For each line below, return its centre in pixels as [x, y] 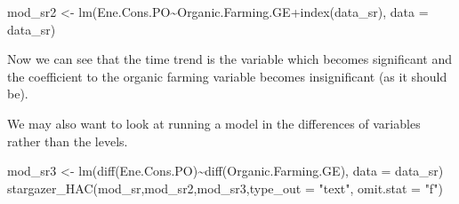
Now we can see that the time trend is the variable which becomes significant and [230, 59]
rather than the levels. [68, 141]
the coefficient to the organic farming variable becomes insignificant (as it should [227, 76]
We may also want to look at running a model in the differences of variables [214, 123]
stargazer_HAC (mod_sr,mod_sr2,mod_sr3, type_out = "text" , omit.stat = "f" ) [225, 188]
